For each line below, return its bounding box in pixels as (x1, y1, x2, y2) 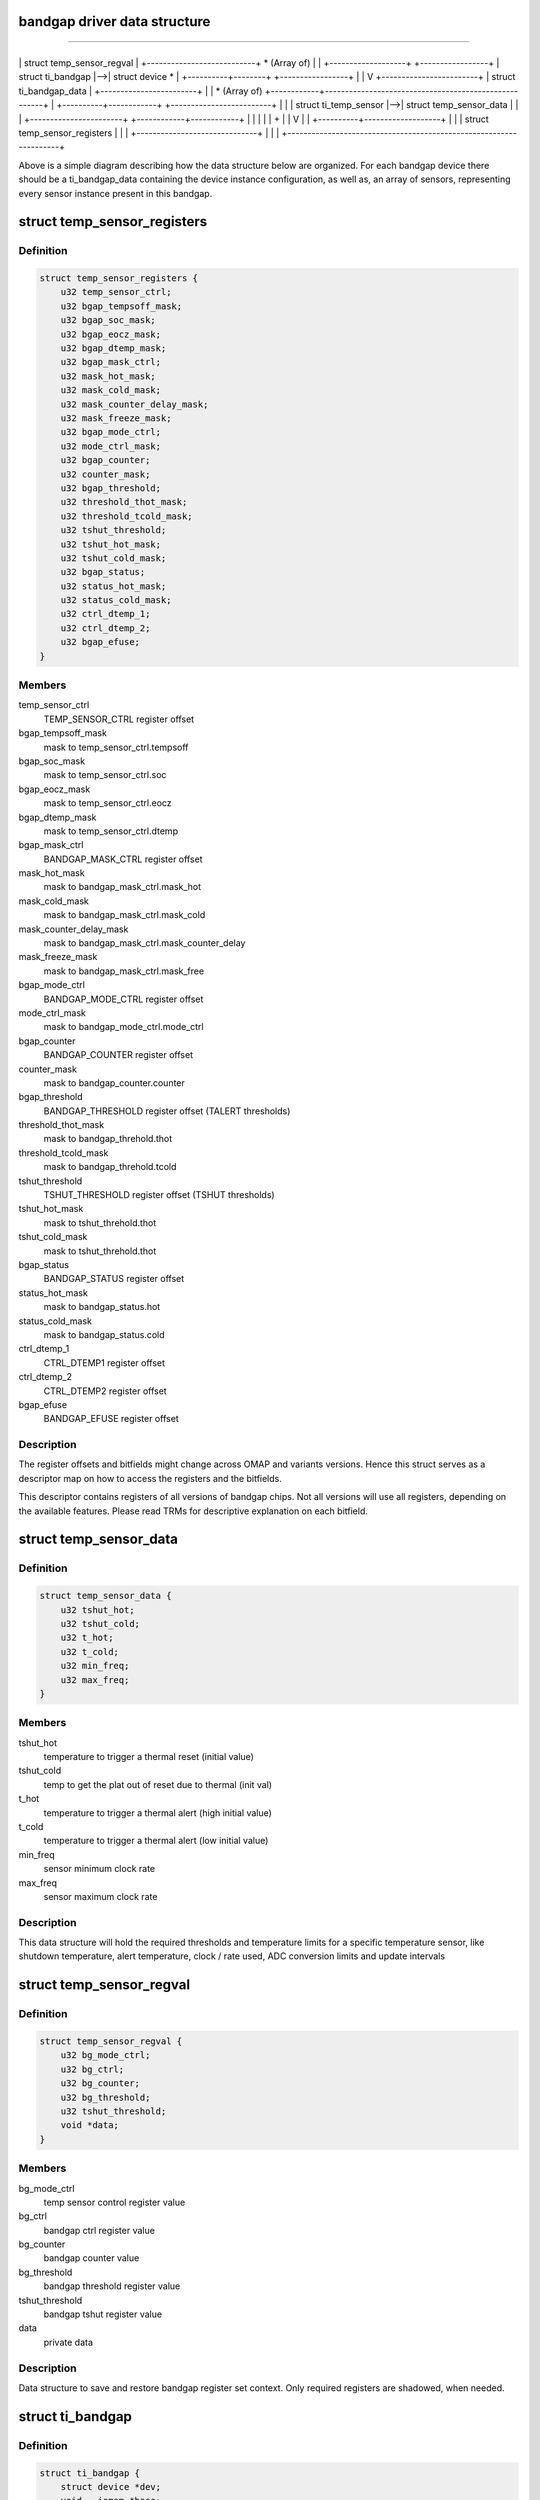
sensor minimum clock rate (43, 1863, 156, 1875)
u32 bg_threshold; (60, 2091, 151, 2103)
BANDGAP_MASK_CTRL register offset (43, 853, 204, 865)
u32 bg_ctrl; (60, 2063, 125, 2075)
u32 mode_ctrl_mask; (60, 440, 162, 452)
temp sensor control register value (43, 2196, 186, 2208)
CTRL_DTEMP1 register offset (43, 1356, 165, 1369)
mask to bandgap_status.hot (43, 1301, 161, 1313)
